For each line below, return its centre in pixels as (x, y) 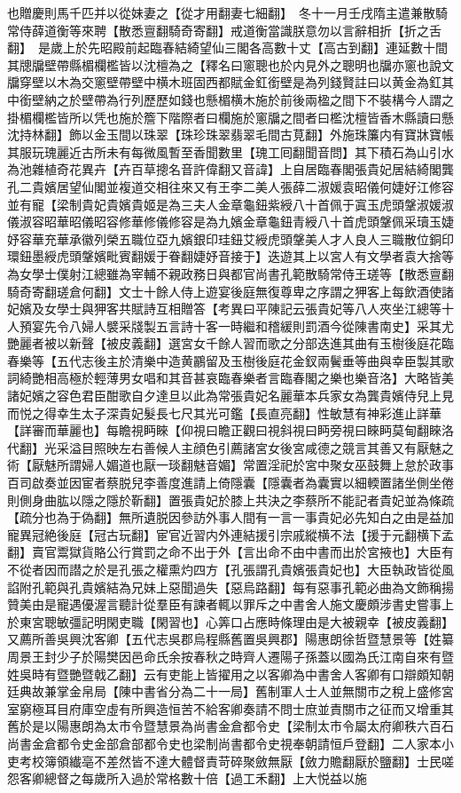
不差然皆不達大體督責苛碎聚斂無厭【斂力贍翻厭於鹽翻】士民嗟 (273, 761)
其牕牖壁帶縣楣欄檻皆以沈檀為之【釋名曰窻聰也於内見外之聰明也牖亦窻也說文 (230, 64)
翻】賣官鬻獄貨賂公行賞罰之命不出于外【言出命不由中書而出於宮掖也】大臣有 (230, 552)
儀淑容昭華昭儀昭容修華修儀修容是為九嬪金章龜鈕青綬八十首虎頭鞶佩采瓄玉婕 (230, 222)
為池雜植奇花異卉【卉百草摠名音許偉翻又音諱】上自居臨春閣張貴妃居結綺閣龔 (230, 169)
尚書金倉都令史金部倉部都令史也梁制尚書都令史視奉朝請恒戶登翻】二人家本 (224, 743)
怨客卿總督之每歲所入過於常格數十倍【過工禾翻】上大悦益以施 (187, 778)
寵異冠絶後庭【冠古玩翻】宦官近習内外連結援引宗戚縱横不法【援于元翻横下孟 (230, 534)
